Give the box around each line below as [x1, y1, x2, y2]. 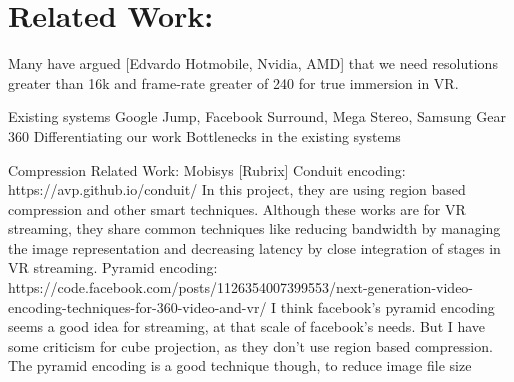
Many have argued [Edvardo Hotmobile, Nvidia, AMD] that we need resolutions [8, 53, 498, 74]
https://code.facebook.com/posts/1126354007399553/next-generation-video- [8, 277, 474, 298]
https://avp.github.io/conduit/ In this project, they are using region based [8, 179, 466, 200]
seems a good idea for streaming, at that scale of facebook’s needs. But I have [8, 316, 486, 337]
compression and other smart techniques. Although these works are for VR [8, 198, 466, 219]
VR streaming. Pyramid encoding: [8, 257, 218, 278]
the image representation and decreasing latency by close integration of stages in [8, 237, 501, 258]
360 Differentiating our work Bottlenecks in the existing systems [8, 125, 401, 146]
